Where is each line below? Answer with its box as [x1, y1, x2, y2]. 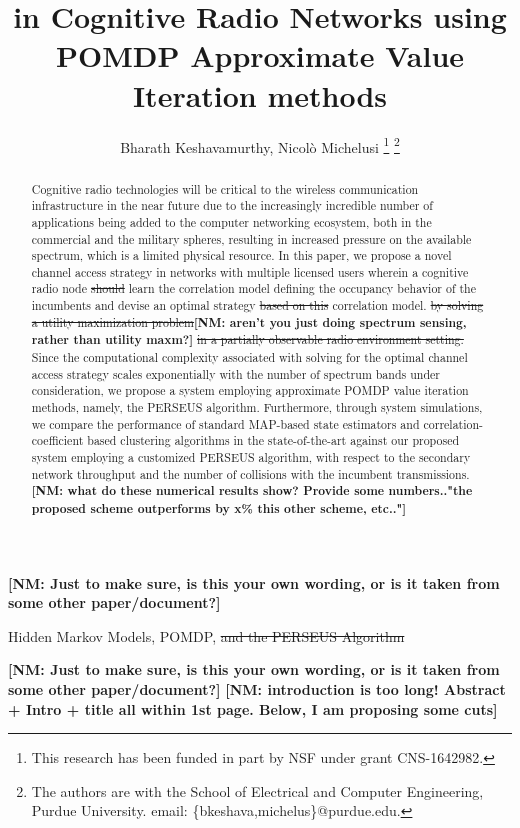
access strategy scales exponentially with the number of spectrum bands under [31, 365, 440, 382]
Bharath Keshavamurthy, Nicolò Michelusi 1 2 [120, 133, 400, 157]
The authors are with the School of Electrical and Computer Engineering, [31, 780, 484, 801]
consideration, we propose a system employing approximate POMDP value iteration [31, 382, 469, 399]
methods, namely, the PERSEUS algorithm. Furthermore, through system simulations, [31, 399, 483, 416]
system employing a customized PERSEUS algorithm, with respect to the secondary [31, 449, 471, 466]
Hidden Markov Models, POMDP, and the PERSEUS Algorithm [8, 625, 405, 646]
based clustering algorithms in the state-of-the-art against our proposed [87, 432, 460, 449]
